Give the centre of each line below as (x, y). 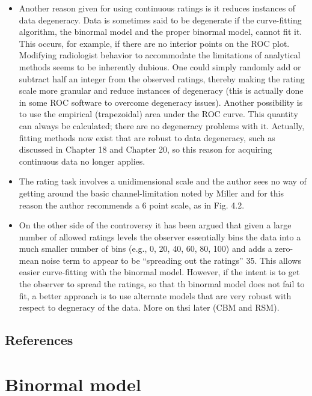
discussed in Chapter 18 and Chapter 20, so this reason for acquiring (145, 149)
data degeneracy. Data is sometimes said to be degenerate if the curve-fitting (160, 20)
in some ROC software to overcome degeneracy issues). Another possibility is (161, 102)
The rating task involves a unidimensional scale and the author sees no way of (163, 181)
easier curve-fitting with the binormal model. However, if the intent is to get (159, 272)
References (39, 340)
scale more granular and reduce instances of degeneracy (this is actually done (161, 90)
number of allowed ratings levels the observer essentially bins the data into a (160, 236)
